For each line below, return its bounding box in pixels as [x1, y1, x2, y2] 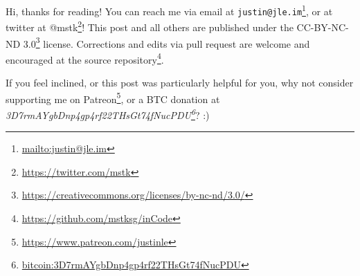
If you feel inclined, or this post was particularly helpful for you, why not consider [6, 75, 354, 90]
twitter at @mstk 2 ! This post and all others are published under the [6, 18, 294, 34]
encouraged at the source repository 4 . [6, 50, 164, 66]
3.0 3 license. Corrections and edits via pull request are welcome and [23, 34, 310, 50]
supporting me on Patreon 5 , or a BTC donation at [6, 89, 220, 106]
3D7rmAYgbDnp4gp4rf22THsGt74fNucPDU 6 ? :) [6, 105, 210, 122]
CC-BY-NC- [296, 19, 349, 34]
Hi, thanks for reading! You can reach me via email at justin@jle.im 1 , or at [6, 2, 333, 18]
